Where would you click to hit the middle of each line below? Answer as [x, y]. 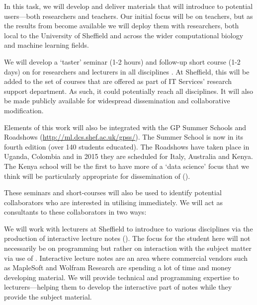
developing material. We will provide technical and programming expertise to [122, 277]
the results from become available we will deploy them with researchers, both [122, 26]
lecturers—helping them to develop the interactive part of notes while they [118, 287]
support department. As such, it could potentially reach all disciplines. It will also [129, 91]
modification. [24, 110]
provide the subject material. [48, 297]
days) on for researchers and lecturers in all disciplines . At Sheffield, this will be [127, 71]
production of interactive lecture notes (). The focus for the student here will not [127, 238]
